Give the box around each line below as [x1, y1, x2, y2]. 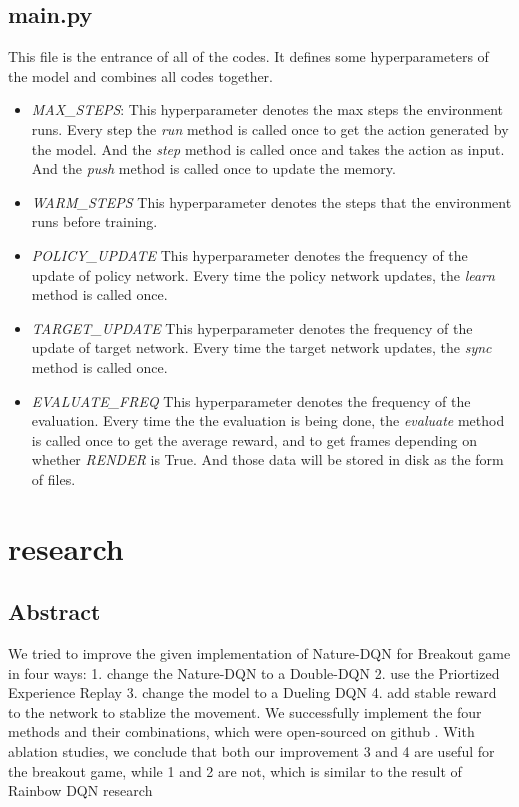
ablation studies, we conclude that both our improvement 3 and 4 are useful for [8, 741, 495, 762]
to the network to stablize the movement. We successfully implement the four [8, 701, 482, 722]
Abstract [8, 596, 101, 627]
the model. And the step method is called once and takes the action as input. [31, 138, 505, 159]
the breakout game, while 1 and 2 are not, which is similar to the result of [8, 760, 462, 781]
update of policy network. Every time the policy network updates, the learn [31, 264, 495, 285]
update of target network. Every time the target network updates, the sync [31, 337, 492, 358]
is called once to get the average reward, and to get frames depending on [31, 429, 477, 450]
